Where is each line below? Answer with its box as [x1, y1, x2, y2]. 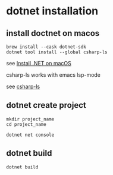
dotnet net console [6, 132, 55, 138]
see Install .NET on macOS [6, 60, 71, 67]
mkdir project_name [6, 116, 55, 122]
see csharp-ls [6, 83, 40, 90]
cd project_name [6, 121, 46, 127]
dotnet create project [6, 100, 86, 110]
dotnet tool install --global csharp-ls [6, 49, 108, 55]
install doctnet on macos [6, 28, 100, 38]
